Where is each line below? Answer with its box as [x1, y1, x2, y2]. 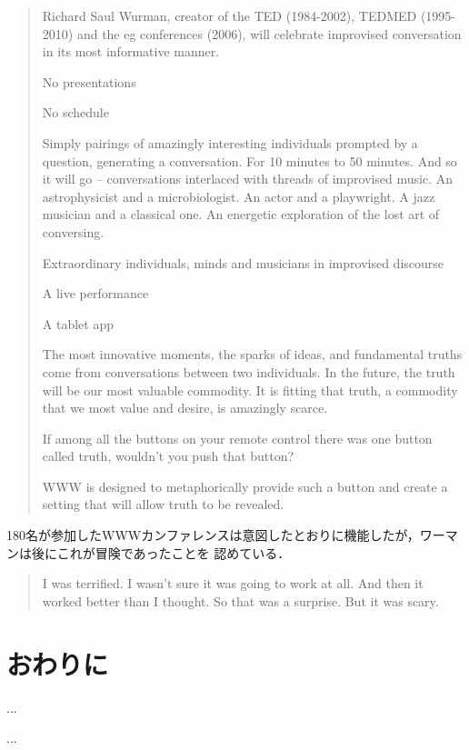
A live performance [42, 284, 149, 303]
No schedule [42, 103, 109, 122]
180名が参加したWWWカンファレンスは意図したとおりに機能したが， [6, 525, 420, 545]
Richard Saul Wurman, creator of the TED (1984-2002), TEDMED [42, 6, 417, 25]
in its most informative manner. [42, 42, 220, 61]
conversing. [42, 222, 105, 241]
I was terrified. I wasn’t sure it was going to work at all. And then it [42, 574, 424, 593]
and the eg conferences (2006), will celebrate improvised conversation [76, 24, 462, 43]
